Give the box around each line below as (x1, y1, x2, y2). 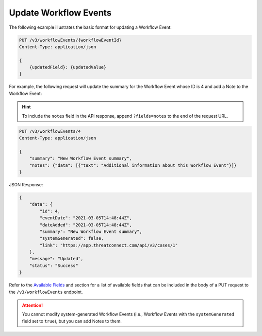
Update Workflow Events (9, 7, 112, 18)
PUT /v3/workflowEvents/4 (19, 128, 81, 134)
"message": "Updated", (29, 256, 83, 262)
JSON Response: (9, 181, 43, 187)
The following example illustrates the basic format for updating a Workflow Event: (9, 24, 172, 30)
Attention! (22, 302, 43, 308)
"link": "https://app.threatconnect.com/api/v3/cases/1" (39, 242, 178, 248)
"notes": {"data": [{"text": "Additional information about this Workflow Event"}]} (29, 162, 237, 168)
